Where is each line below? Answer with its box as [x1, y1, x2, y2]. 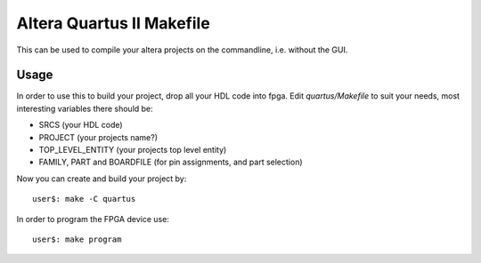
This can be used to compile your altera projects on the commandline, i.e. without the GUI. [16, 44, 348, 55]
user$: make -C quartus [32, 194, 136, 204]
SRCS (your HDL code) [38, 120, 124, 131]
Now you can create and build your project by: [16, 173, 187, 184]
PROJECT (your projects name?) [38, 131, 158, 142]
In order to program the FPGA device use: [16, 213, 169, 224]
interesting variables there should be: [16, 103, 153, 114]
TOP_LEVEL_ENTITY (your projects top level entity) [38, 145, 227, 155]
